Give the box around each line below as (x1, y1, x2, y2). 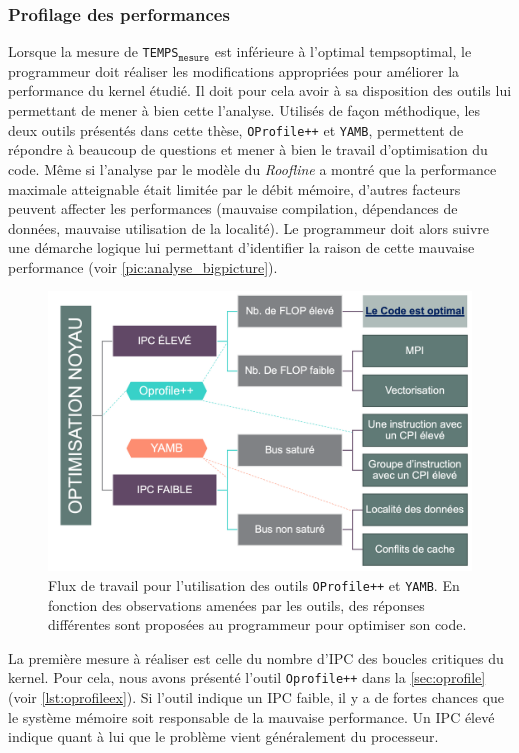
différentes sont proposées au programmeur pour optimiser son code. (48, 614, 467, 635)
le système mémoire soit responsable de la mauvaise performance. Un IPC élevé (8, 706, 495, 727)
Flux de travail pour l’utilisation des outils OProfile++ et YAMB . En (48, 574, 460, 595)
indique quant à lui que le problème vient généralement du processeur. (8, 726, 439, 747)
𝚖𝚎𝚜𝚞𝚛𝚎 (178, 52, 210, 63)
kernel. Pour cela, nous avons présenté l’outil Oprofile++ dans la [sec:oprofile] (8, 667, 486, 688)
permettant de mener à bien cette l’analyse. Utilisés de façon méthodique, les (8, 100, 481, 121)
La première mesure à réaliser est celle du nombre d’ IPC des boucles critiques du (8, 647, 504, 668)
